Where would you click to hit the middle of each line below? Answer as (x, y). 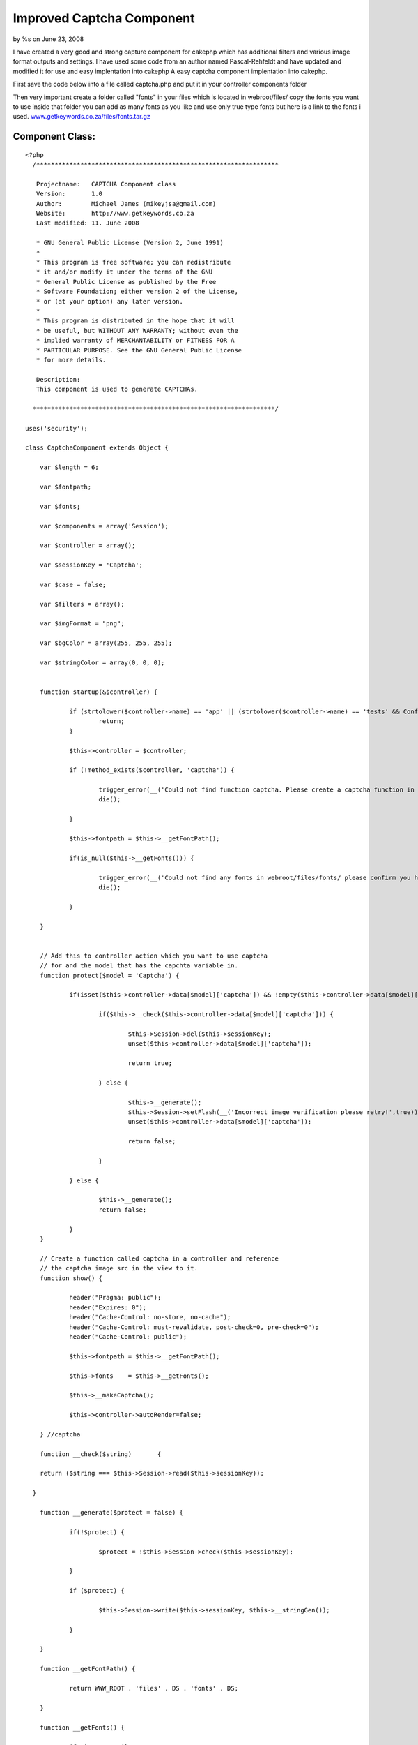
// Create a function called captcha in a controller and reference (159, 1258)
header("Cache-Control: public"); (128, 1336)
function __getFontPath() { (87, 1669)
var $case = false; (73, 584)
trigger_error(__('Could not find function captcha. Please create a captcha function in (256, 790)
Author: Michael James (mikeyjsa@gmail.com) (126, 203)
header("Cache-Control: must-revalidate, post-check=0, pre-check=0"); (194, 1327)
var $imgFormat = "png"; (82, 624)
